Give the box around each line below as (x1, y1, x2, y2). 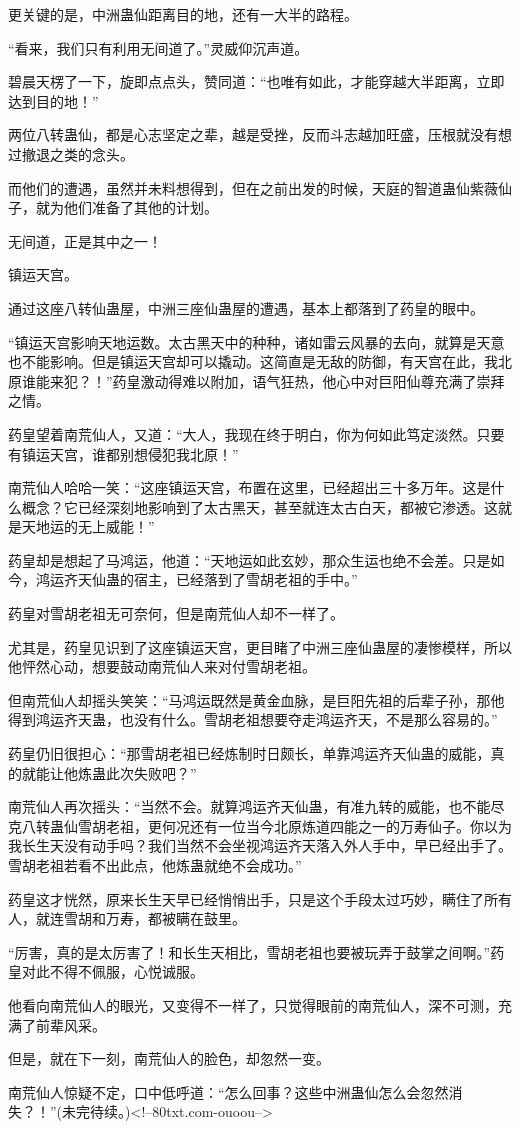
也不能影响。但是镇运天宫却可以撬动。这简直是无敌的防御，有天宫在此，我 (8, 351, 498, 372)
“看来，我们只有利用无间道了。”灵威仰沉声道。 (8, 37, 309, 58)
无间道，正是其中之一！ (8, 230, 162, 251)
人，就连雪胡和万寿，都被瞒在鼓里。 (8, 908, 246, 929)
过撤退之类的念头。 (8, 143, 134, 164)
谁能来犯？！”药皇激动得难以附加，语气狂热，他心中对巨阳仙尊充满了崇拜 (21, 370, 505, 391)
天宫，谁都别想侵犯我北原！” (49, 443, 239, 464)
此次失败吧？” (105, 762, 197, 783)
